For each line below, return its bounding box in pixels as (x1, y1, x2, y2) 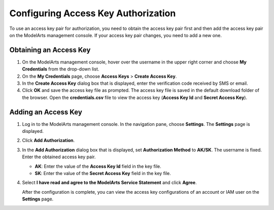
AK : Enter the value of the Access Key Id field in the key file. (35, 163, 162, 169)
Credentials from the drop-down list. (22, 66, 99, 72)
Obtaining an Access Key (9, 46, 91, 54)
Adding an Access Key (9, 108, 82, 116)
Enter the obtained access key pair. (22, 154, 96, 160)
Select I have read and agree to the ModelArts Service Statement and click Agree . (22, 180, 197, 186)
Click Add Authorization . (22, 137, 75, 144)
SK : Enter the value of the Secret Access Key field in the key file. (35, 170, 171, 177)
